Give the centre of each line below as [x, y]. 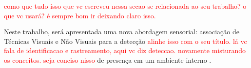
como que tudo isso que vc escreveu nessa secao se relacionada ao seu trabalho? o [125, 6]
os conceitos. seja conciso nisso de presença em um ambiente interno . [108, 60]
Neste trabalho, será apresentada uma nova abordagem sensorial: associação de [122, 32]
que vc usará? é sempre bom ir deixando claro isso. [80, 15]
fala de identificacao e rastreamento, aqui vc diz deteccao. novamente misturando [125, 50]
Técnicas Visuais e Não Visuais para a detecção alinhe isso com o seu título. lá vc [125, 41]
